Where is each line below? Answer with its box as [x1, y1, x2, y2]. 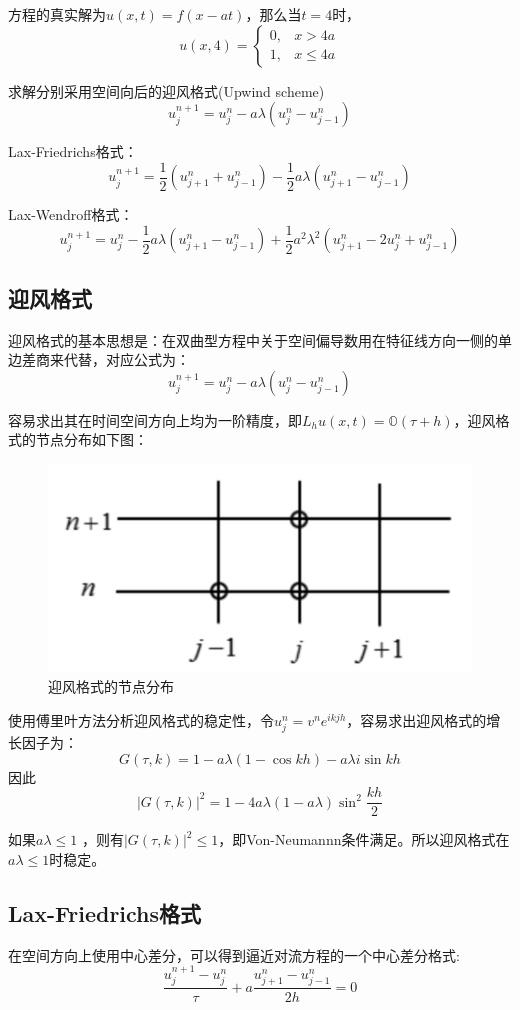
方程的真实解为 [8, 4, 106, 24]
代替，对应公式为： [63, 349, 190, 370]
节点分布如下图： [35, 429, 148, 450]
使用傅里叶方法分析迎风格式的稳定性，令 [8, 709, 274, 730]
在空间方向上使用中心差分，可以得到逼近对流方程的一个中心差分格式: [8, 944, 460, 965]
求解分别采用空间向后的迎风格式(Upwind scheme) [8, 80, 325, 101]
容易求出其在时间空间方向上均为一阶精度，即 [8, 409, 302, 430]
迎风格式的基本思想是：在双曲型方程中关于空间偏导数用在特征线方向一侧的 [8, 329, 498, 350]
